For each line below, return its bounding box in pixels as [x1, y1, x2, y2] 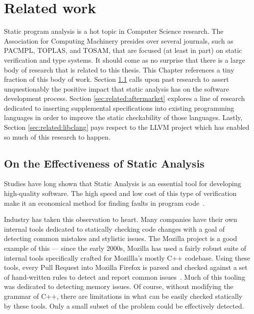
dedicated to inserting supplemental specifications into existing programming [4, 102, 234, 113]
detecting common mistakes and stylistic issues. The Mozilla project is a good [4, 233, 237, 243]
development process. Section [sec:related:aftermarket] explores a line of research [4, 93, 245, 103]
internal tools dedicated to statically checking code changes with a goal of [4, 223, 225, 234]
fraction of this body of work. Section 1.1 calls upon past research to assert [4, 74, 229, 84]
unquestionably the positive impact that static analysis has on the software [4, 83, 229, 94]
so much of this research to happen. [4, 131, 111, 142]
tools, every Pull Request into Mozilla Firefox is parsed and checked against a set [4, 262, 248, 272]
